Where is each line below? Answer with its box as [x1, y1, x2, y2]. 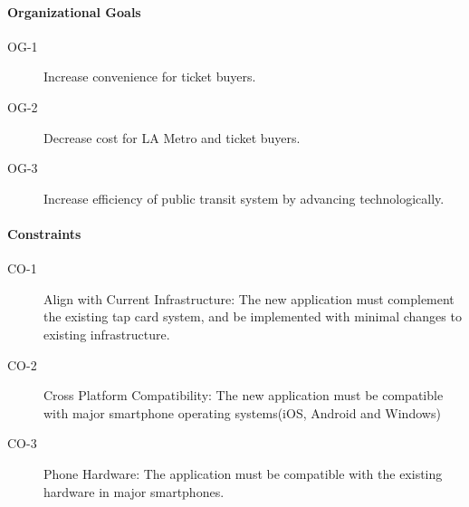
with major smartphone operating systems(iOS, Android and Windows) [43, 403, 441, 422]
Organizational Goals [7, 2, 141, 21]
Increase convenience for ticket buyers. [43, 67, 256, 86]
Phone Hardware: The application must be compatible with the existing [43, 464, 443, 483]
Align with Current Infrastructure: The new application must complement [43, 289, 455, 308]
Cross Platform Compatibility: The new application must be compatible [43, 386, 444, 405]
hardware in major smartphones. [43, 482, 225, 501]
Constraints [7, 224, 81, 243]
